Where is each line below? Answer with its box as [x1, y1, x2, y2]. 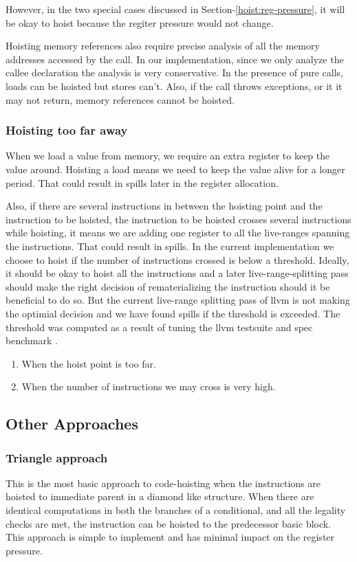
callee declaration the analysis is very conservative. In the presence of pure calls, [6, 65, 343, 80]
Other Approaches [6, 413, 138, 434]
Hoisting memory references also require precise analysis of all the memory [6, 38, 320, 53]
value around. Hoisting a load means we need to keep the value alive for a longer [6, 161, 345, 176]
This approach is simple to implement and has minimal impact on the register [6, 530, 335, 544]
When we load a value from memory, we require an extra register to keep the [6, 148, 330, 163]
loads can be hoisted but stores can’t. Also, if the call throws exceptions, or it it [6, 78, 343, 93]
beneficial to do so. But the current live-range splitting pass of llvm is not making [6, 293, 350, 307]
